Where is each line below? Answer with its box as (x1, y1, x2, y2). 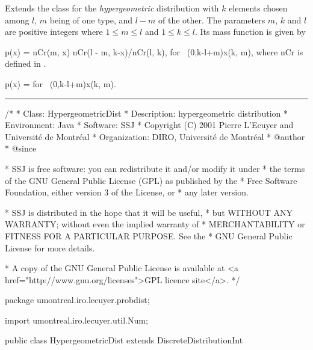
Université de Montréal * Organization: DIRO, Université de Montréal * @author (5, 130, 305, 143)
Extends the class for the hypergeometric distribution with (5, 2, 219, 14)
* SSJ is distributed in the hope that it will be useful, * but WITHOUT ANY (5, 206, 293, 218)
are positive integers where (5, 25, 103, 38)
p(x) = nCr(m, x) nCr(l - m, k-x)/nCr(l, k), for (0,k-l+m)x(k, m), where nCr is (5, 45, 303, 58)
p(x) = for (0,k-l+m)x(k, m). (5, 77, 116, 90)
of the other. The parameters (158, 13, 265, 26)
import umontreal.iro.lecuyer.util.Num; (5, 313, 148, 326)
